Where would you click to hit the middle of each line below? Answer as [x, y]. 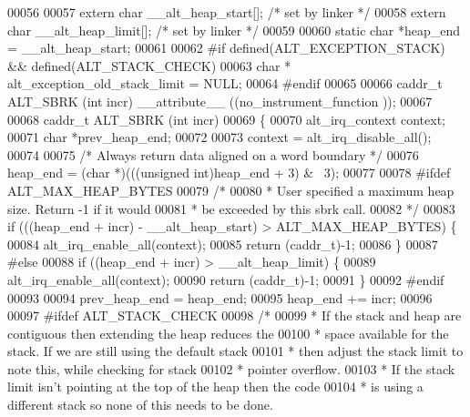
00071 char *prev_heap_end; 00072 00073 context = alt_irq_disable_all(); [220, 137]
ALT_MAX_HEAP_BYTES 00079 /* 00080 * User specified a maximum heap [231, 190]
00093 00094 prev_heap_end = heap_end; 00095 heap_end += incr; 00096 [220, 297]
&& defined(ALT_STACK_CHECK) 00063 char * [149, 65]
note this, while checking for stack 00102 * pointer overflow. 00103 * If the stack [231, 368]
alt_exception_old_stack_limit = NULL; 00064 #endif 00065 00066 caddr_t [225, 83]
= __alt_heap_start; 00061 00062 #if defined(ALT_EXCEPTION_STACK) [226, 48]
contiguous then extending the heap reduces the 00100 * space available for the [228, 333]
